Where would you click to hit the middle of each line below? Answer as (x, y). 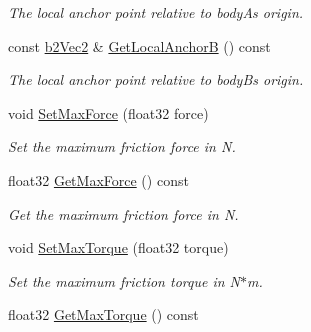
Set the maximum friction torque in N (124, 280)
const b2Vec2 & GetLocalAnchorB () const (139, 45)
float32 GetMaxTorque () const (103, 314)
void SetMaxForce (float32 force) (108, 112)
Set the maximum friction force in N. (122, 146)
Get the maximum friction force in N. (123, 213)
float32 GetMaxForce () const (98, 179)
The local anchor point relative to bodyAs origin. (156, 12)
